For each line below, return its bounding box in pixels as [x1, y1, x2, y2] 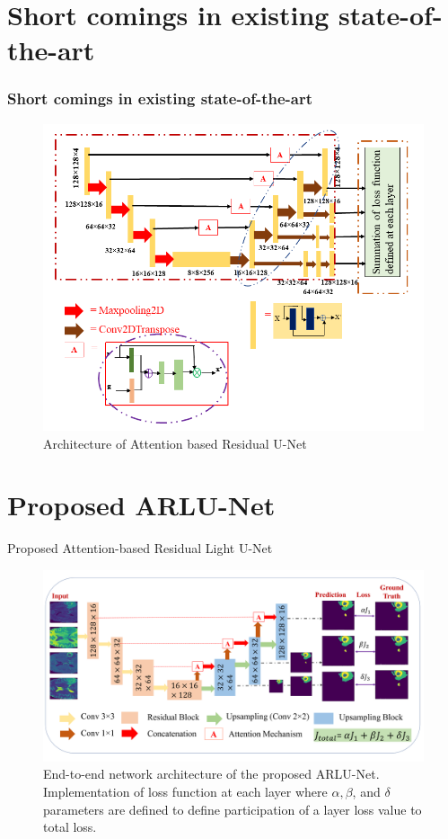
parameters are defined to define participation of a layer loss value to [43, 799, 422, 818]
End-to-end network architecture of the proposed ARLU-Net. [43, 764, 380, 783]
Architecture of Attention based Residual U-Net [43, 433, 307, 452]
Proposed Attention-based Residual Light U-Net [7, 539, 273, 558]
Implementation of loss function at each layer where [43, 781, 328, 800]
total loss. [43, 817, 97, 836]
